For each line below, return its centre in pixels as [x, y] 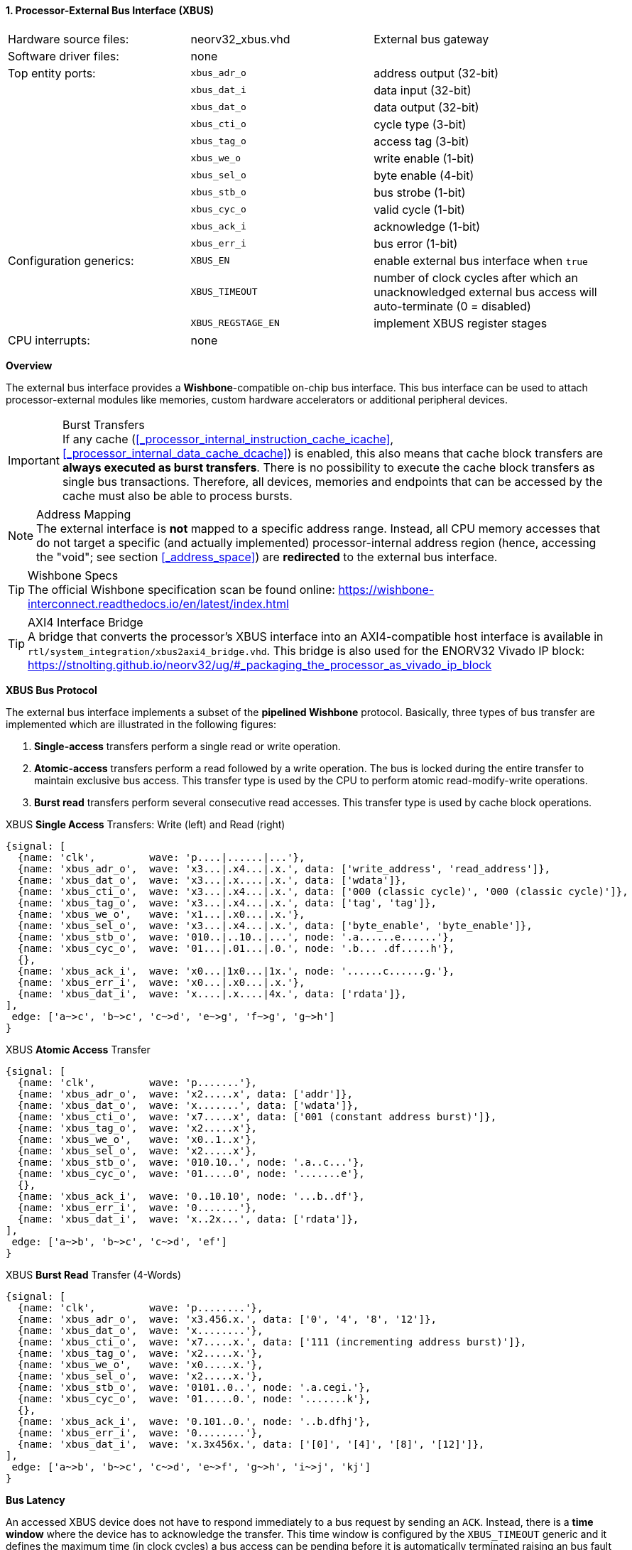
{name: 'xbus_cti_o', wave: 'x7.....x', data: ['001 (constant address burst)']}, [257, 1116]
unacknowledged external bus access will [485, 292]
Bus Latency [36, 1500]
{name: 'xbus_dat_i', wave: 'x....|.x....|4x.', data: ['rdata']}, [212, 993]
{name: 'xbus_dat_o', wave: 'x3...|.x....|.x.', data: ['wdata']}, [212, 880]
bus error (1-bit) [416, 243]
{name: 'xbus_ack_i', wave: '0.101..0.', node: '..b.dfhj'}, [194, 1421]
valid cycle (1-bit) [419, 209]
